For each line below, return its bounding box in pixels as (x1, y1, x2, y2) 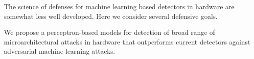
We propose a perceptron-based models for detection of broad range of (4, 27, 215, 37)
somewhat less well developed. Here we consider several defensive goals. (4, 11, 218, 21)
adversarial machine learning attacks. (4, 46, 115, 56)
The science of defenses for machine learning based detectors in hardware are (4, 1, 234, 11)
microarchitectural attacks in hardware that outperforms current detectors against (4, 36, 251, 46)
